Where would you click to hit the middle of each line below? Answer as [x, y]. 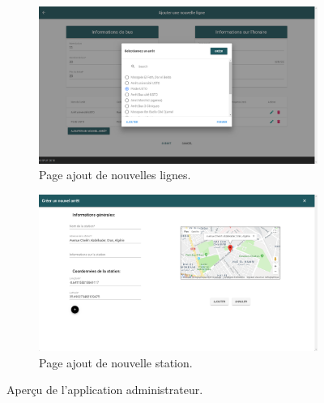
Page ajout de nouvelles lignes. [115, 175]
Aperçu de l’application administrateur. [105, 390]
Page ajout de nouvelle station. [116, 362]
